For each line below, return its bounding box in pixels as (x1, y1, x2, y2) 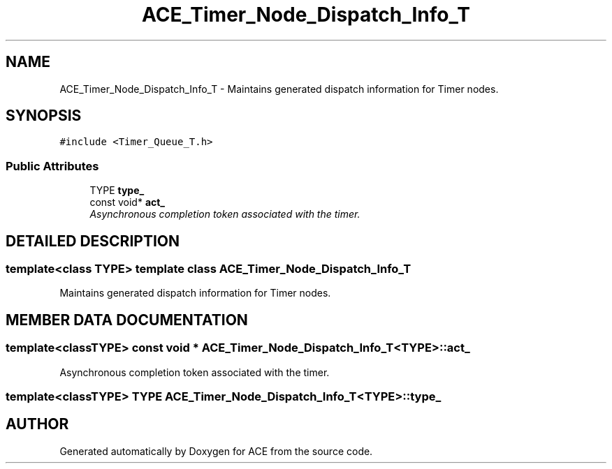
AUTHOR (6, 415, 69, 433)
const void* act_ (89, 196, 166, 209)
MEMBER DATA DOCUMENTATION (6, 311, 248, 329)
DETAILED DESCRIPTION (6, 232, 180, 250)
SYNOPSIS (6, 107, 82, 125)
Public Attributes (6, 158, 99, 173)
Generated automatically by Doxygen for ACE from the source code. (59, 445, 373, 457)
